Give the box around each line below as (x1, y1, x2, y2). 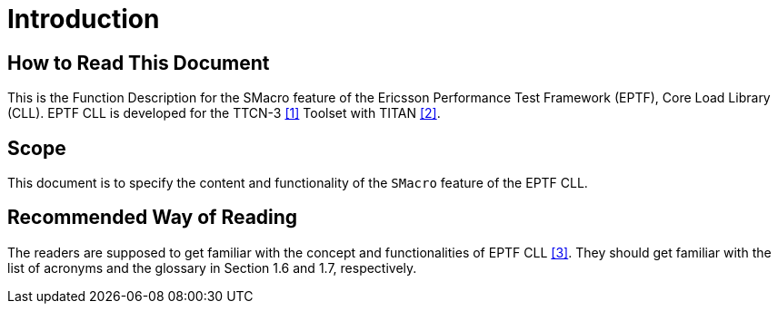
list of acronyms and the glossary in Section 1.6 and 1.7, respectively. (7, 259, 417, 276)
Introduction (7, 4, 160, 34)
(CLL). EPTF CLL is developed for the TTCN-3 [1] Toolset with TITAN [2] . (7, 105, 441, 121)
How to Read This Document (7, 51, 270, 74)
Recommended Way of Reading (7, 206, 298, 229)
